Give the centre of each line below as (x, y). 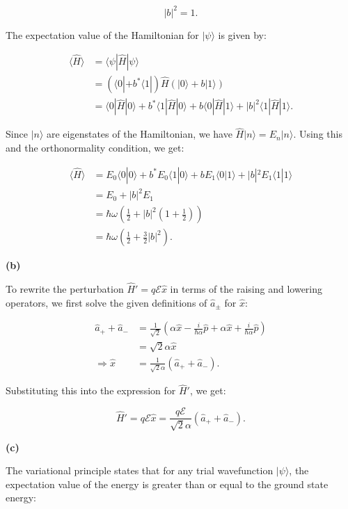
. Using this (318, 134)
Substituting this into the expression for (91, 390)
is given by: (242, 34)
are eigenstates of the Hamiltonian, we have (139, 134)
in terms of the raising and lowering (246, 289)
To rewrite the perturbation (65, 289)
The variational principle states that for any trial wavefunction (140, 470)
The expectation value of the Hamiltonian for (102, 34)
